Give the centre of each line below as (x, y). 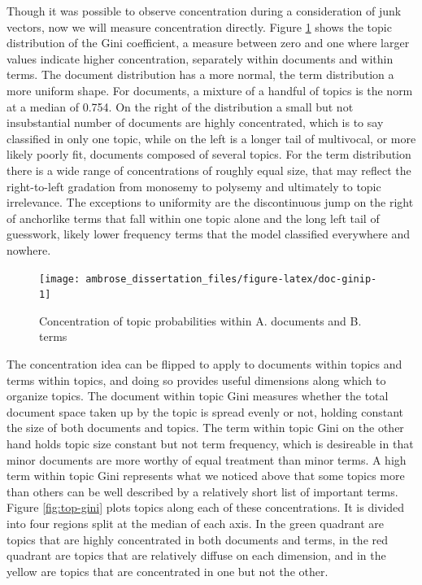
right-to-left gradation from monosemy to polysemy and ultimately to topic (194, 186)
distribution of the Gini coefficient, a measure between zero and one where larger (208, 43)
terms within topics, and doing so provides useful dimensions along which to (196, 380)
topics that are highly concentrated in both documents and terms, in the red (198, 539)
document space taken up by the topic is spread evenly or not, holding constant (205, 411)
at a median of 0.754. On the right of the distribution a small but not (180, 106)
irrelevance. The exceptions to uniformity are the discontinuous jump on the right (210, 202)
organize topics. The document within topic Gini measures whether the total (198, 396)
